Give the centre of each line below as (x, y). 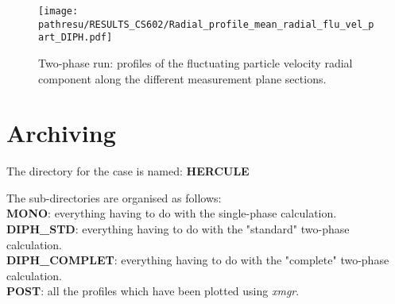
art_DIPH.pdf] (76, 38)
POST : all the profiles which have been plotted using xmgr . (153, 291)
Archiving (61, 133)
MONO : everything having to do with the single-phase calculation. (172, 213)
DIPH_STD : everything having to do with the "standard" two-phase (178, 229)
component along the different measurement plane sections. (182, 78)
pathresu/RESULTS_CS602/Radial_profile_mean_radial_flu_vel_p (206, 24)
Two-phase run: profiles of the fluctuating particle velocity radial (196, 62)
